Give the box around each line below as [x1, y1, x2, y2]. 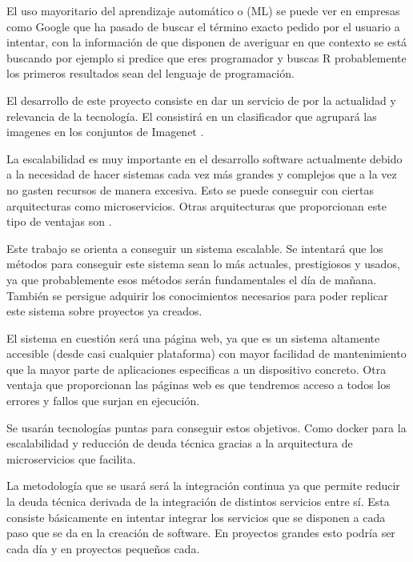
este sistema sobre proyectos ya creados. [6, 303, 202, 319]
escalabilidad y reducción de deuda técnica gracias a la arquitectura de [6, 435, 353, 452]
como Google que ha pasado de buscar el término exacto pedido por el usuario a [6, 18, 400, 34]
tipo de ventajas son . [6, 213, 112, 230]
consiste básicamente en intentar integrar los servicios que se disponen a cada [6, 508, 386, 525]
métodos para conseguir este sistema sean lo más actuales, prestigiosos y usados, [6, 255, 400, 272]
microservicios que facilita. [6, 450, 136, 467]
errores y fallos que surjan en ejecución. [6, 392, 200, 409]
